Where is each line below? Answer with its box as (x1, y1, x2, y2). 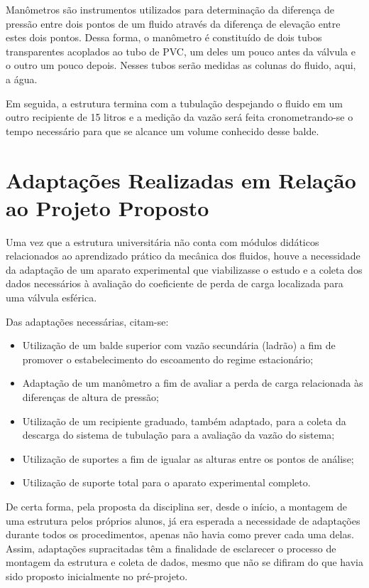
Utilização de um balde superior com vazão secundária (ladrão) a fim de (22, 338, 336, 353)
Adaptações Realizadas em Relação (6, 165, 356, 194)
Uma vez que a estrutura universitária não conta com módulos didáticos (6, 234, 319, 249)
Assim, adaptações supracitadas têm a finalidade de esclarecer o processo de (6, 540, 336, 555)
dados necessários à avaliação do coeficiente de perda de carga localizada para (6, 276, 343, 291)
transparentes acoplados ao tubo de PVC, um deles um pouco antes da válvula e (6, 43, 356, 58)
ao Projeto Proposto (6, 193, 209, 222)
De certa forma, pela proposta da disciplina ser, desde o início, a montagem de (6, 498, 347, 513)
